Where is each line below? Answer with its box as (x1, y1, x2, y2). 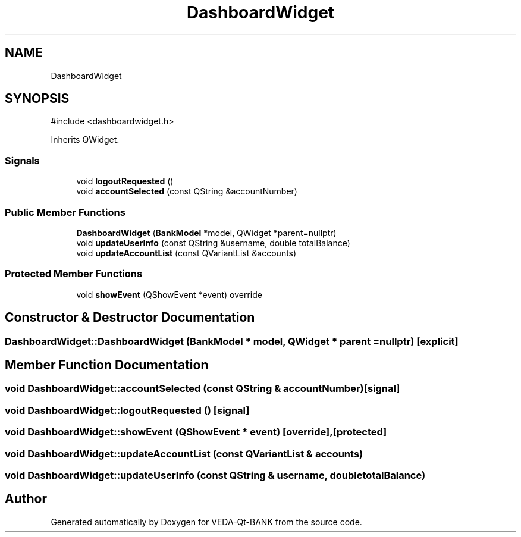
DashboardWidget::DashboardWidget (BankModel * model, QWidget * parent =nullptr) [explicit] (5, 335, 459, 347)
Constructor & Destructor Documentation (5, 310, 255, 325)
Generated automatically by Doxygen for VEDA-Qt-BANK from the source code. (51, 516, 362, 527)
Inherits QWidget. (51, 134, 120, 145)
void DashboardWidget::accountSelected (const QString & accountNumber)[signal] (5, 382, 400, 395)
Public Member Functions (5, 206, 125, 218)
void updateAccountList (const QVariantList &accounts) (76, 247, 297, 258)
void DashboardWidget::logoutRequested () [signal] (5, 404, 250, 416)
